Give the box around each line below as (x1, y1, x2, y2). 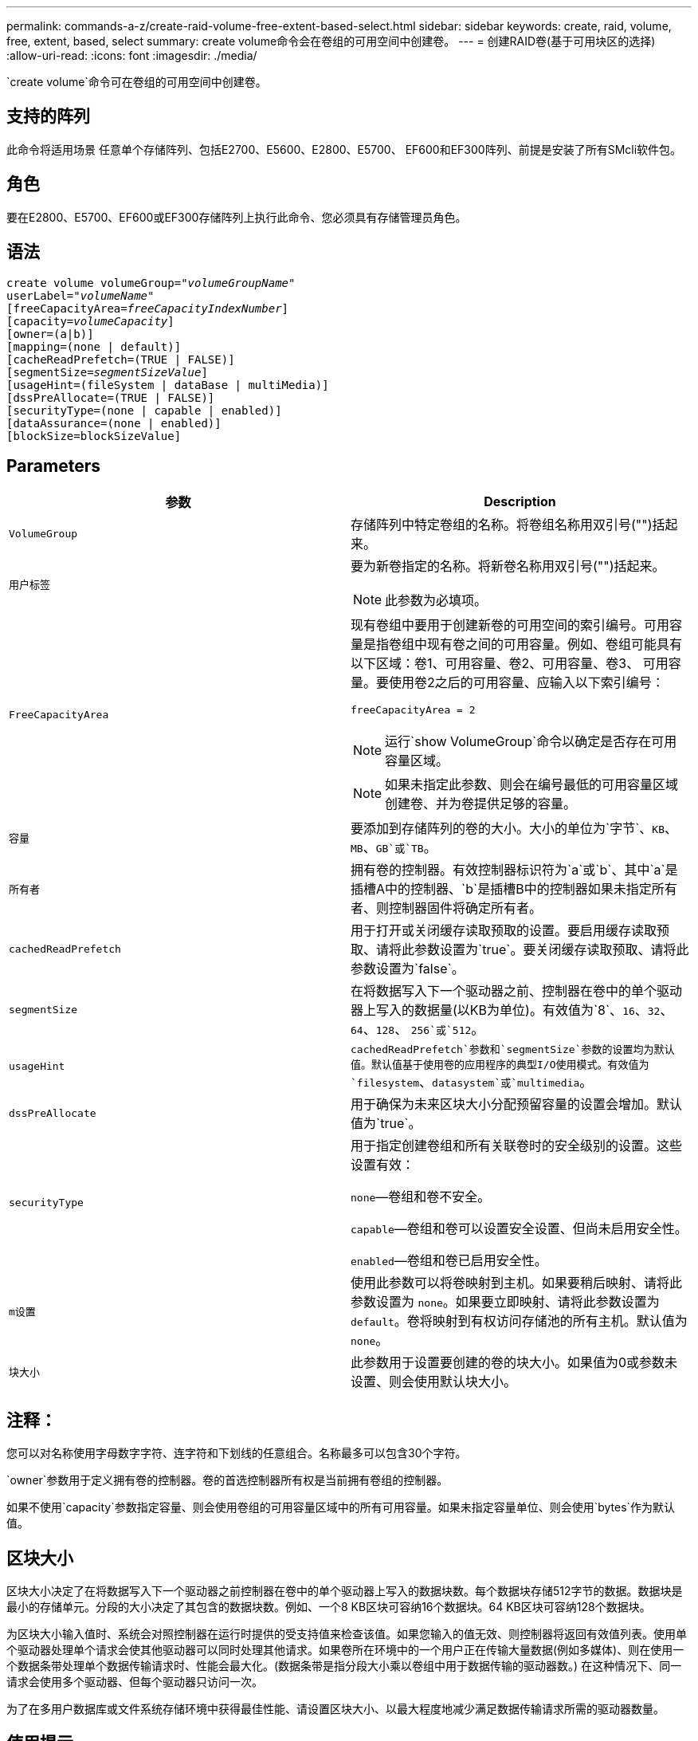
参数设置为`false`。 (351, 961, 465, 977)
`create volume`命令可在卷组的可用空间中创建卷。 (6, 75, 267, 88)
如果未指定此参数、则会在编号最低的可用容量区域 (385, 776, 679, 793)
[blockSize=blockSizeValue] (6, 429, 182, 442)
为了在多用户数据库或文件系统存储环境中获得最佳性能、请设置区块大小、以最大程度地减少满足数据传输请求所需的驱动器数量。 (6, 1702, 665, 1716)
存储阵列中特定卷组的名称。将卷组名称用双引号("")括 (351, 517, 665, 533)
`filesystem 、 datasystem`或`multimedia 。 (351, 1074, 593, 1091)
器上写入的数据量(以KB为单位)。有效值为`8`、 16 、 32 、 (351, 1002, 673, 1019)
